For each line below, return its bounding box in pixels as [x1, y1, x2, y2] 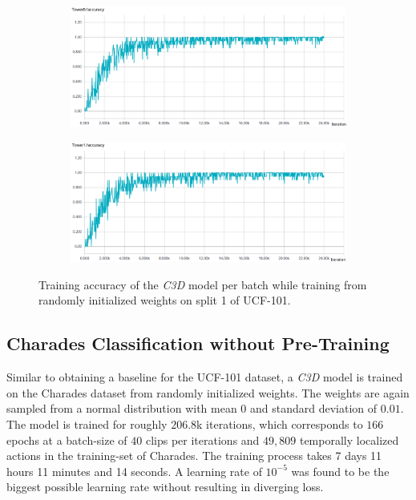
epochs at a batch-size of [6, 431, 127, 448]
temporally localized [299, 431, 399, 448]
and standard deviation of [250, 400, 378, 417]
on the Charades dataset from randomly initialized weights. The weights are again [6, 384, 410, 401]
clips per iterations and [145, 431, 260, 448]
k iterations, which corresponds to [196, 416, 363, 433]
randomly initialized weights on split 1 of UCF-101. [38, 292, 291, 308]
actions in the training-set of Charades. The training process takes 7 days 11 [6, 447, 382, 464]
